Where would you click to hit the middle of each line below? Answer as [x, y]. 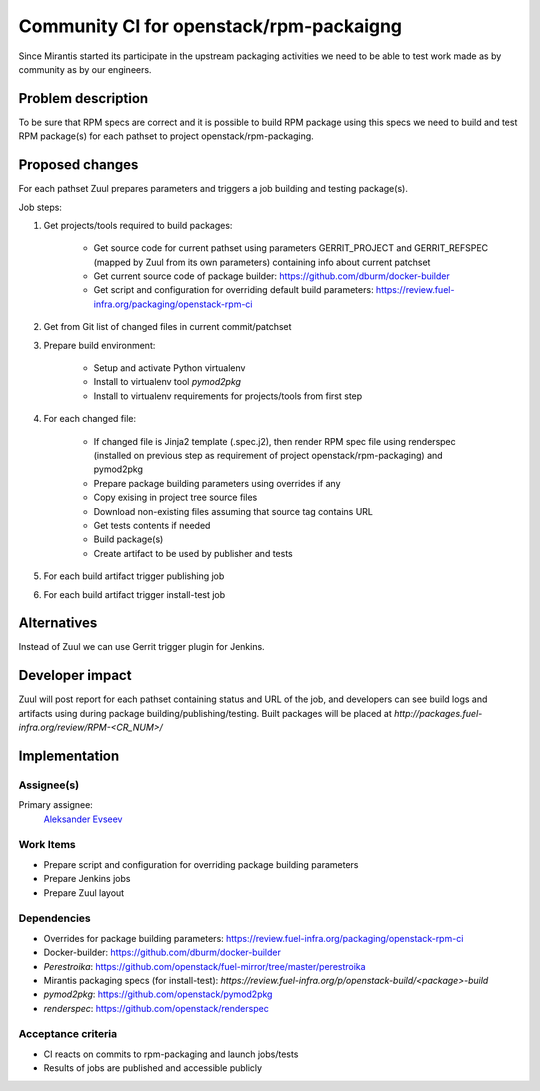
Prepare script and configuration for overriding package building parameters [201, 864]
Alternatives [58, 623]
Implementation [69, 755]
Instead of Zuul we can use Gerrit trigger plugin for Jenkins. [141, 647]
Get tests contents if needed [152, 525]
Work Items [47, 845]
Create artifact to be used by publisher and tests [193, 553]
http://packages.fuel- [438, 713]
